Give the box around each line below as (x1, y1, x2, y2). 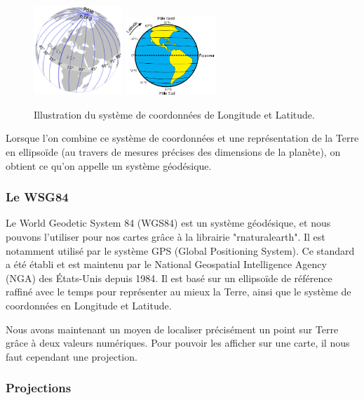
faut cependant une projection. (6, 349, 137, 364)
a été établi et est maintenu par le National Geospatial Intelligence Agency (6, 257, 327, 272)
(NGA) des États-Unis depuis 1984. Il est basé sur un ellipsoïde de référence (6, 270, 332, 285)
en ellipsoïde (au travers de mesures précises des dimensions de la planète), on (6, 144, 341, 159)
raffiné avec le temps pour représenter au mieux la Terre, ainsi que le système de (6, 284, 351, 299)
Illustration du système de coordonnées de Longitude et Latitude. (34, 107, 315, 121)
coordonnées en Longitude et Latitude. (6, 298, 172, 312)
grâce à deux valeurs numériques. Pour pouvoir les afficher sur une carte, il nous (6, 335, 350, 350)
